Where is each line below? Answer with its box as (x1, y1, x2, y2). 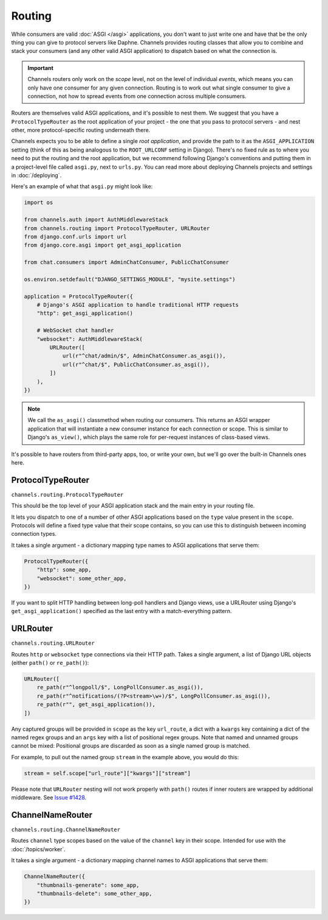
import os (24, 199, 53, 206)
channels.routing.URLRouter (11, 640, 95, 647)
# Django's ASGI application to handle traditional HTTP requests (36, 301, 239, 309)
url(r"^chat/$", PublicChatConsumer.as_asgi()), (62, 361, 210, 368)
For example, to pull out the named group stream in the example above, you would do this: (11, 753, 239, 760)
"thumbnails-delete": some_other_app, (36, 890, 152, 897)
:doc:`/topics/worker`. (11, 845, 66, 852)
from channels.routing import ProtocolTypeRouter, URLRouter (24, 225, 210, 231)
